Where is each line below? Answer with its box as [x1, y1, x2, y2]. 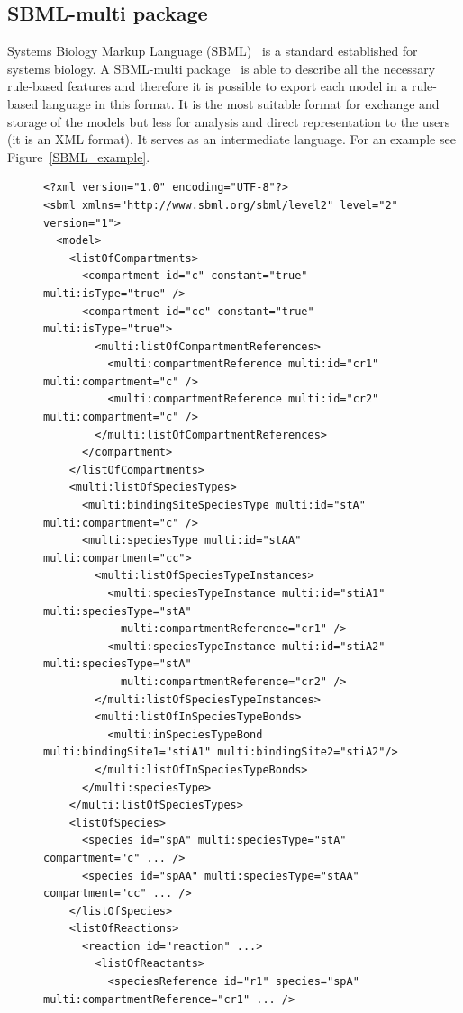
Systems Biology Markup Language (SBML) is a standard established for [7, 41, 418, 60]
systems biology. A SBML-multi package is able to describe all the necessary [7, 59, 436, 77]
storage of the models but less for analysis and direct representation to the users [7, 112, 450, 131]
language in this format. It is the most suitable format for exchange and [41, 94, 440, 113]
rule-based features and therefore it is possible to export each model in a [7, 77, 408, 95]
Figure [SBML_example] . [7, 147, 150, 166]
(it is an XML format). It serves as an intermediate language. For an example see [7, 130, 456, 149]
